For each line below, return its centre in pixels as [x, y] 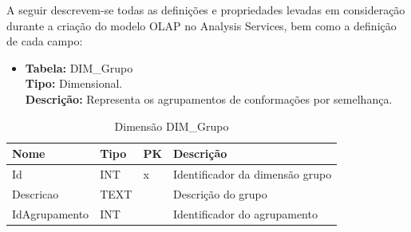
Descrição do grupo [220, 193]
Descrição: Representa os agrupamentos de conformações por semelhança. [209, 98]
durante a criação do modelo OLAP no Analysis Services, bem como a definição [202, 25]
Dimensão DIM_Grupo [172, 126]
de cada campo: [45, 41]
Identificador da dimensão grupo [253, 174]
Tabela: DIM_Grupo [79, 67]
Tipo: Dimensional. [74, 83]
